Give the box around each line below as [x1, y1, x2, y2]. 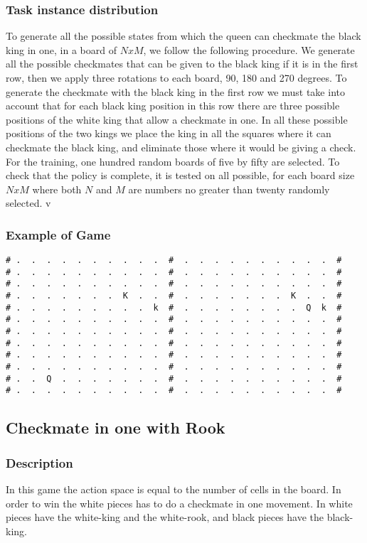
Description [6, 453, 73, 471]
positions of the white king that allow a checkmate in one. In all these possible [6, 112, 348, 127]
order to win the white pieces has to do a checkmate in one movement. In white [6, 495, 353, 510]
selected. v [6, 195, 51, 210]
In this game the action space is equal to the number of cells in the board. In [6, 482, 341, 497]
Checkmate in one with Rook [6, 416, 225, 439]
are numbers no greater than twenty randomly [128, 181, 330, 196]
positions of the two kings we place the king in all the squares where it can [6, 126, 331, 141]
